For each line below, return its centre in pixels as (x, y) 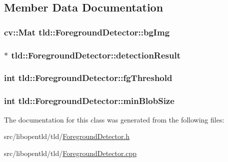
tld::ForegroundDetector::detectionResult (96, 55)
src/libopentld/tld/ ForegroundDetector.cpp (70, 153)
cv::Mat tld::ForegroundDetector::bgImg (87, 32)
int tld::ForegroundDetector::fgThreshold (88, 78)
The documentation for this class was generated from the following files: (114, 119)
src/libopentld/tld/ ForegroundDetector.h (67, 136)
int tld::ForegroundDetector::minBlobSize (89, 101)
